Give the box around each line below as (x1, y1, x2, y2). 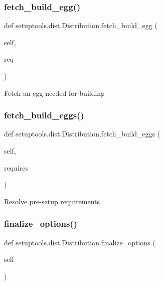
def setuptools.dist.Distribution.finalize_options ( (4, 237, 155, 247)
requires (4, 162, 28, 173)
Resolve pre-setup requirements (4, 196, 100, 206)
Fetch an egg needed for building (4, 87, 105, 98)
